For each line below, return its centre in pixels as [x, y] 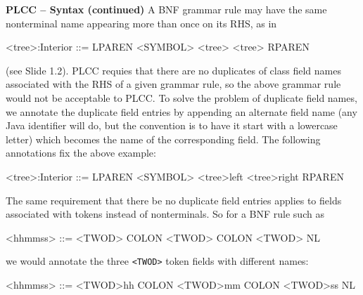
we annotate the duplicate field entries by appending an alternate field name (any [181, 111]
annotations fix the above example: [81, 153]
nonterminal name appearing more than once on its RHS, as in [141, 23]
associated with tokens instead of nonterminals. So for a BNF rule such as [165, 214]
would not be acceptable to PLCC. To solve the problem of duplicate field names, [181, 97]
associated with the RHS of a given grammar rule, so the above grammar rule [173, 84]
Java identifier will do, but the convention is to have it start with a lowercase [172, 125]
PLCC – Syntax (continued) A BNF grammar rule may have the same [166, 9]
